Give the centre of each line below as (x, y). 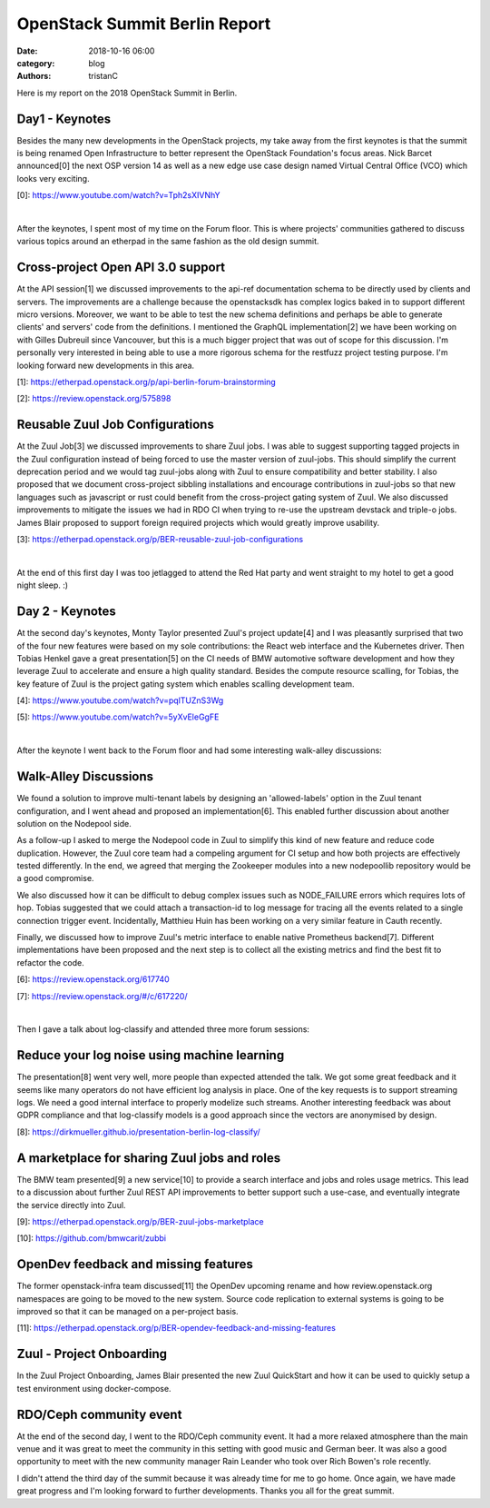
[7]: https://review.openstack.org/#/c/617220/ (102, 996)
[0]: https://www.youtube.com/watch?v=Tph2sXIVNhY (118, 195)
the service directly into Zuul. (71, 1205)
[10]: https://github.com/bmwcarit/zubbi (92, 1238)
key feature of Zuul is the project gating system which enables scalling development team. (186, 684)
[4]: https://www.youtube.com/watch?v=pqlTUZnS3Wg (120, 700)
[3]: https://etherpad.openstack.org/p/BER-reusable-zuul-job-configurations (160, 540)
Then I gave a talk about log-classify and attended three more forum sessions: (163, 1029)
